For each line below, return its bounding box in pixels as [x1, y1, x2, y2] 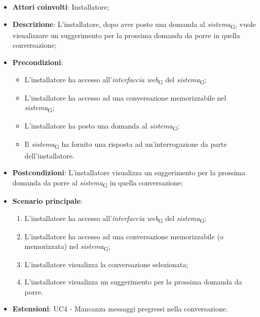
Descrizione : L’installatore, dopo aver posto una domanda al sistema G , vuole [12, 18, 256, 30]
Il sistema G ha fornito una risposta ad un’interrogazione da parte [24, 139, 227, 151]
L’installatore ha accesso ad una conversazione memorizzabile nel [24, 92, 227, 103]
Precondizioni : [12, 56, 63, 67]
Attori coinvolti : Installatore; [12, 2, 109, 12]
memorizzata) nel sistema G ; [24, 241, 110, 253]
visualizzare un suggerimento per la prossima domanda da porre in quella [12, 29, 240, 40]
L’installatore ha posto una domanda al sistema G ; [24, 120, 179, 133]
